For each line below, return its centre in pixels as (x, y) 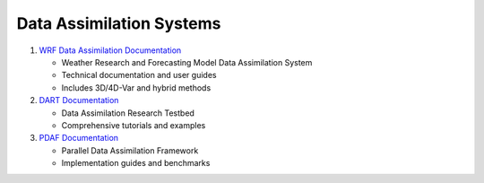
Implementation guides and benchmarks (136, 163)
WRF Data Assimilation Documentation (110, 50)
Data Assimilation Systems (119, 23)
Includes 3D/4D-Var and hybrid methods (136, 87)
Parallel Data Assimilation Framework (130, 150)
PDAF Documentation (79, 138)
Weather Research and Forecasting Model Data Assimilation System (187, 62)
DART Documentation (79, 100)
